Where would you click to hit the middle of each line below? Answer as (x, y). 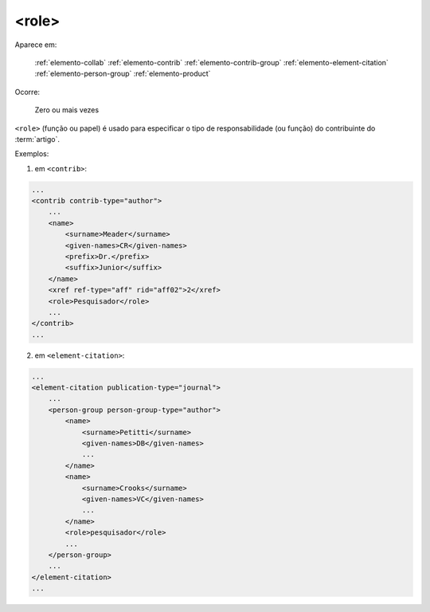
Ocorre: (27, 92)
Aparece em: (36, 45)
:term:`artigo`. (37, 139)
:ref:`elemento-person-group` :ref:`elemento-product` (123, 74)
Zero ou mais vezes (67, 110)
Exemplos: (32, 154)
